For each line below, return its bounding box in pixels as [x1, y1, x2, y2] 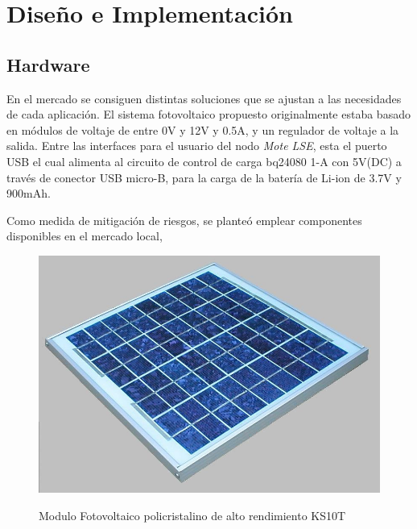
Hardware [6, 52, 90, 77]
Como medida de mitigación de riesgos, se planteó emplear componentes [6, 211, 362, 228]
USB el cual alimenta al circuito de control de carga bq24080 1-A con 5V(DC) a [6, 152, 402, 169]
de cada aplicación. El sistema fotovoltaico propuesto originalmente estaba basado [6, 106, 411, 123]
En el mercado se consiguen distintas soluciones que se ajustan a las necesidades [6, 90, 402, 106]
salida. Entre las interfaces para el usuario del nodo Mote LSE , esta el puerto [6, 137, 387, 154]
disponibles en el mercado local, [6, 227, 163, 244]
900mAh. [6, 185, 51, 202]
